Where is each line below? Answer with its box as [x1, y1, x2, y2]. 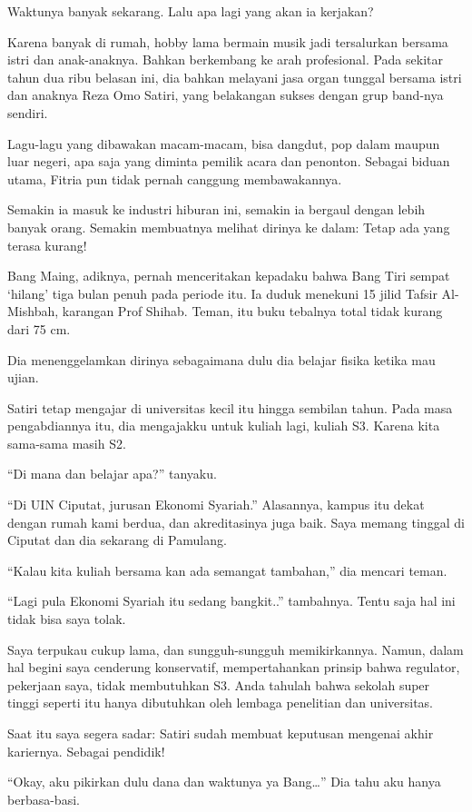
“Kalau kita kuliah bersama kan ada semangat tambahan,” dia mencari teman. [7, 560, 447, 579]
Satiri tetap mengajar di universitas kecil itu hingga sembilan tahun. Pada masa [7, 398, 453, 417]
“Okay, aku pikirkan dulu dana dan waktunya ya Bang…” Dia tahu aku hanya [7, 772, 441, 791]
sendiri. [7, 103, 48, 122]
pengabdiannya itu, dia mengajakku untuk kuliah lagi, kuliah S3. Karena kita [7, 416, 440, 435]
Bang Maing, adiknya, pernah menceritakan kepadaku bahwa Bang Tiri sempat [7, 266, 450, 285]
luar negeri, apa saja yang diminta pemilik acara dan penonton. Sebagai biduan [7, 152, 450, 171]
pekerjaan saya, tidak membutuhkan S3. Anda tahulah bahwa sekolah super [7, 675, 430, 694]
